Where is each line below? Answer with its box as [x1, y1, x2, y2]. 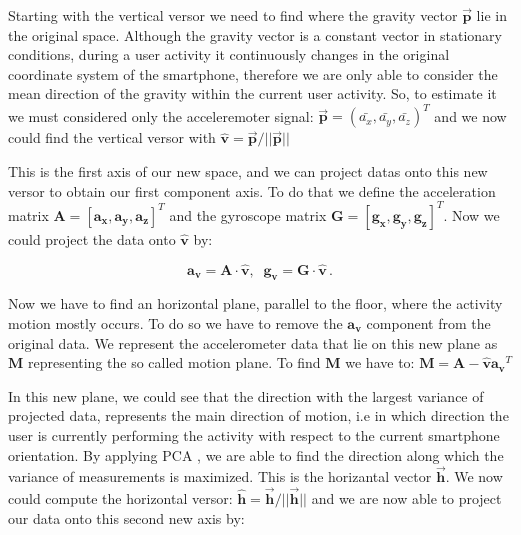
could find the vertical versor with [8, 127, 216, 148]
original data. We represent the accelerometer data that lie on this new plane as [8, 332, 498, 353]
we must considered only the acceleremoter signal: [8, 105, 314, 126]
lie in [476, 5, 507, 25]
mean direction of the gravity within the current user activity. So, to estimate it [8, 83, 497, 104]
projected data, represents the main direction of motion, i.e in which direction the [8, 405, 509, 426]
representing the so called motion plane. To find [27, 352, 321, 373]
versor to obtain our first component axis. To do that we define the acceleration [8, 180, 496, 201]
